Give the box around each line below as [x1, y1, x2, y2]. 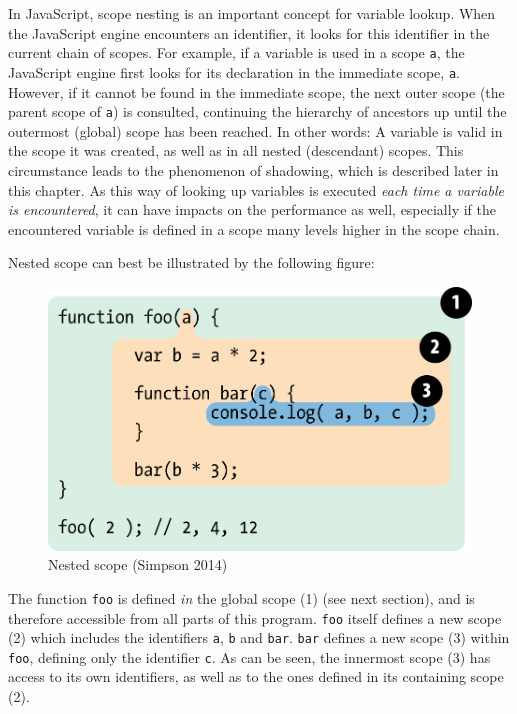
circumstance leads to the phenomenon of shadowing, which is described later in [8, 159, 499, 180]
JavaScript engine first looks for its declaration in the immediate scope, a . [8, 61, 460, 82]
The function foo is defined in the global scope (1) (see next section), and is [8, 587, 475, 608]
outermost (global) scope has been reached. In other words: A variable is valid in [8, 120, 503, 141]
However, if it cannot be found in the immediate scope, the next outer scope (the [8, 81, 505, 102]
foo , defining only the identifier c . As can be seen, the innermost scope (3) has [8, 646, 491, 667]
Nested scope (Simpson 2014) [48, 554, 228, 575]
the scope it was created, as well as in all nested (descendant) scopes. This [8, 140, 464, 161]
